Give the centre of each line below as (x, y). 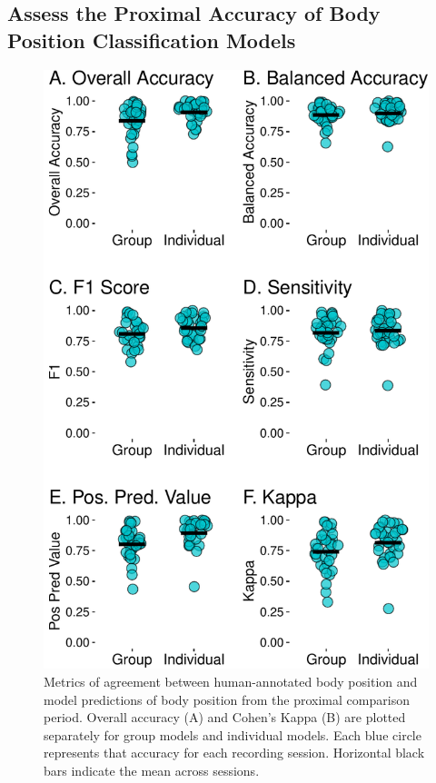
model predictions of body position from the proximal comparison (227, 699)
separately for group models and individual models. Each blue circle (233, 734)
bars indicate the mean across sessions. (152, 770)
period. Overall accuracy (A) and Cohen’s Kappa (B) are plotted (225, 717)
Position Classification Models (152, 40)
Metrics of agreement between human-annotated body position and (231, 682)
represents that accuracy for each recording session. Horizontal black (234, 753)
